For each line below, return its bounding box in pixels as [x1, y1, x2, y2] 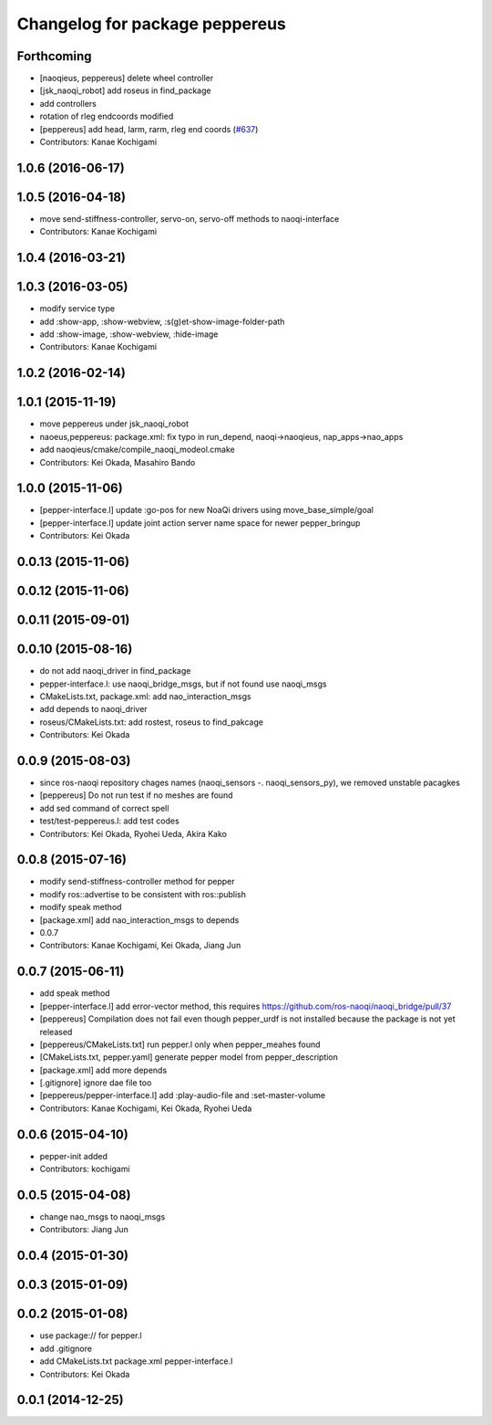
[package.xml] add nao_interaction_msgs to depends [39, 914, 240, 926]
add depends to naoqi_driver [39, 704, 148, 715]
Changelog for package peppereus [16, 14, 287, 34]
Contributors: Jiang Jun [39, 1224, 129, 1235]
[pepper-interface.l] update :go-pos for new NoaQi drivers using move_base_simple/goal [39, 505, 374, 516]
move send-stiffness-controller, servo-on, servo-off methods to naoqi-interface [39, 213, 340, 224]
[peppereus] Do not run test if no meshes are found [39, 790, 233, 801]
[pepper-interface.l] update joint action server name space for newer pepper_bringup [39, 517, 361, 529]
